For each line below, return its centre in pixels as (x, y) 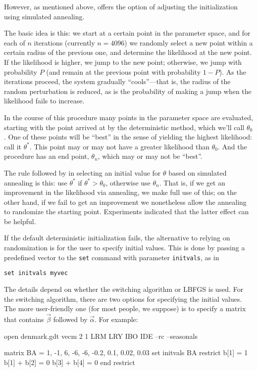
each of (15, 42)
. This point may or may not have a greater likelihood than (119, 146)
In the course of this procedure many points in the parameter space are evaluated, (128, 117)
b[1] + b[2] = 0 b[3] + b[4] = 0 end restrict (70, 362)
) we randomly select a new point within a (189, 42)
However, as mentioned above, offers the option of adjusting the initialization (121, 6)
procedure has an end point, (47, 156)
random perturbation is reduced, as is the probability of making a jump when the (128, 91)
